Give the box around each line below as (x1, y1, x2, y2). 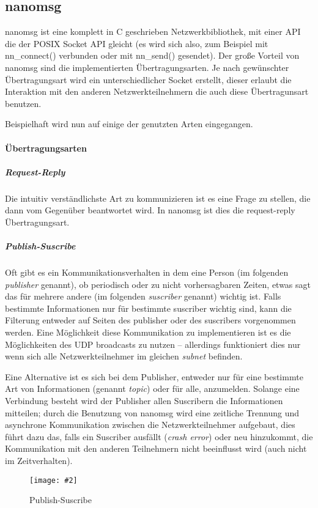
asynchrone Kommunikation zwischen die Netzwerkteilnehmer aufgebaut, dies (5, 418, 295, 431)
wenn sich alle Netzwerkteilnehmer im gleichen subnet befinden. (5, 350, 243, 363)
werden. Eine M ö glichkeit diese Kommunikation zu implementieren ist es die (5, 326, 291, 339)
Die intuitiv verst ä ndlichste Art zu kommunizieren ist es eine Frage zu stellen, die (5, 191, 311, 204)
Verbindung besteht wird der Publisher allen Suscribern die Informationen (5, 394, 283, 407)
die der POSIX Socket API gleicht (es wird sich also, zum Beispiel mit (5, 37, 268, 50)
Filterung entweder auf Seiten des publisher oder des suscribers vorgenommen (5, 314, 296, 326)
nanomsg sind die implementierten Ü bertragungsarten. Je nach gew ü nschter (5, 61, 289, 73)
